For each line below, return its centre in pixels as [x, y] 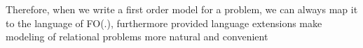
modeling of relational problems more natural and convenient [137, 37]
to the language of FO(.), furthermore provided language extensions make [164, 23]
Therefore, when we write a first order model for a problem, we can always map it [182, 9]
